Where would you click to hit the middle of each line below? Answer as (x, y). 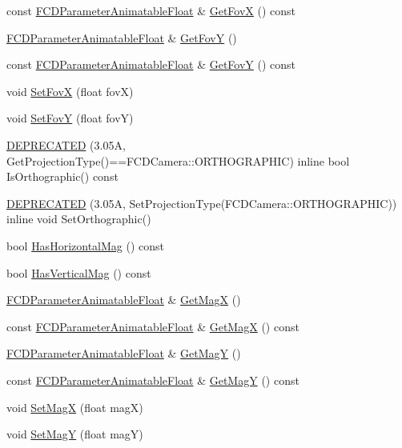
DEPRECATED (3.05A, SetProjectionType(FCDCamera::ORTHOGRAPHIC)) (202, 203)
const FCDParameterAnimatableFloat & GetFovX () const (151, 10)
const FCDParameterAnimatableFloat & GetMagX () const (153, 326)
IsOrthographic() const (62, 176)
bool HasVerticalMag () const (79, 272)
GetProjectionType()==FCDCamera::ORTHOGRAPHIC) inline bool (178, 160)
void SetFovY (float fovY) (70, 118)
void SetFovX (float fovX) (70, 91)
